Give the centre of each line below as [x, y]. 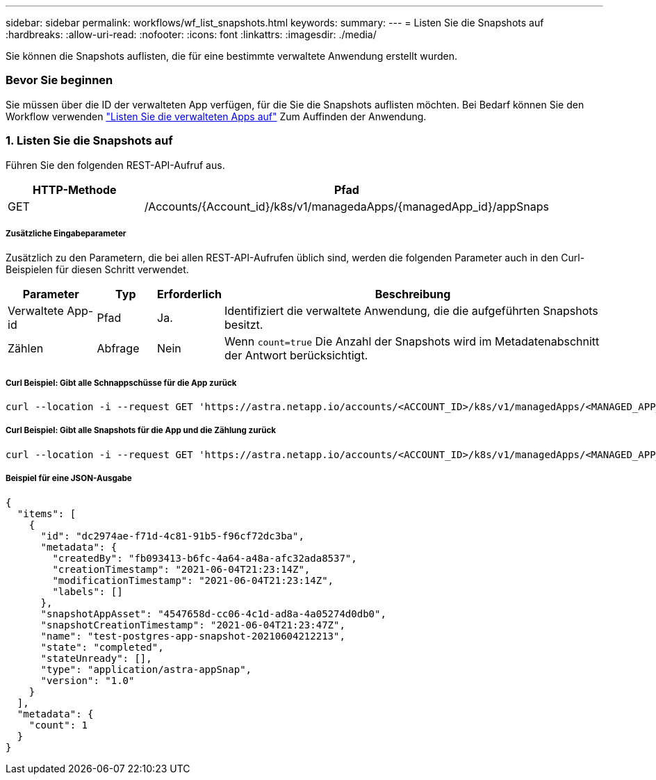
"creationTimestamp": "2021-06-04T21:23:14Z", [181, 569]
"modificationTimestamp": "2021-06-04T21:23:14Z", [193, 580]
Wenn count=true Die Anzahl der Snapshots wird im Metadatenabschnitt [412, 342]
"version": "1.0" [88, 680]
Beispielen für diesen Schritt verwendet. [97, 270]
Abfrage [118, 349]
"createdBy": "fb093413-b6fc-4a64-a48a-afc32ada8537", [205, 558]
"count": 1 [58, 725]
